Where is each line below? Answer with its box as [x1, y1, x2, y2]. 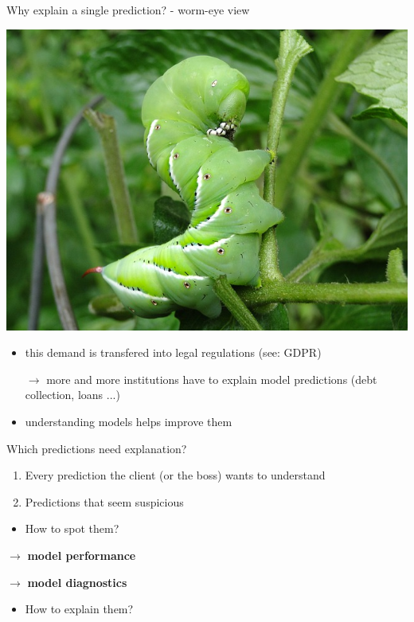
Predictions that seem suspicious [25, 493, 184, 510]
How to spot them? [25, 520, 119, 537]
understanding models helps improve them [25, 413, 232, 429]
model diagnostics [27, 573, 127, 590]
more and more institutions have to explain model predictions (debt [46, 370, 377, 387]
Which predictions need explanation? [6, 440, 187, 456]
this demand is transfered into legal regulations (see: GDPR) [25, 344, 322, 361]
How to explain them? [25, 600, 134, 617]
